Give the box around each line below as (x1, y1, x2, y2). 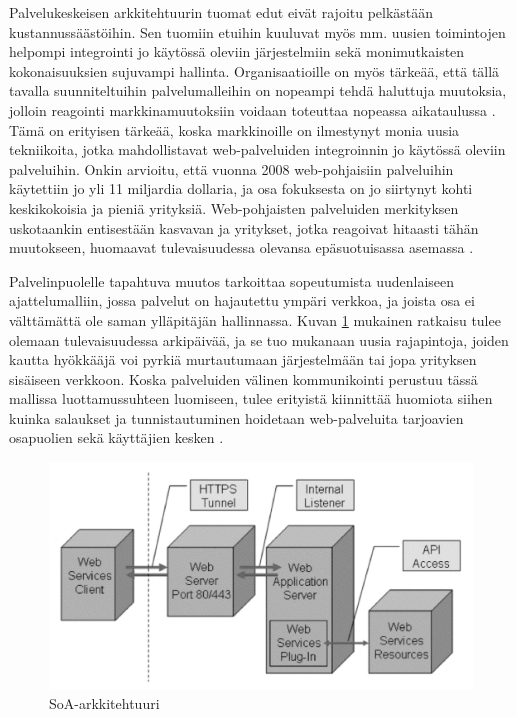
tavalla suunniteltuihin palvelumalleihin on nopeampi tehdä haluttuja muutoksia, (9, 80, 507, 101)
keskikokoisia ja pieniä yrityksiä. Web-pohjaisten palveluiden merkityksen (9, 197, 459, 218)
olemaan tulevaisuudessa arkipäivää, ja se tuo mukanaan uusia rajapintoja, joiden (9, 329, 509, 350)
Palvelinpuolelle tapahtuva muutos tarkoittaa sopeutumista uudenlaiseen (9, 270, 455, 291)
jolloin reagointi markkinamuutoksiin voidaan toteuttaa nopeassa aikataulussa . (9, 99, 496, 120)
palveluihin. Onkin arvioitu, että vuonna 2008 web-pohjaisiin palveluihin (9, 158, 454, 179)
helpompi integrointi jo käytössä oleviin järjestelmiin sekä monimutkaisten (9, 41, 465, 62)
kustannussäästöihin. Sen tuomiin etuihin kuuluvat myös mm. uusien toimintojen (9, 21, 506, 42)
